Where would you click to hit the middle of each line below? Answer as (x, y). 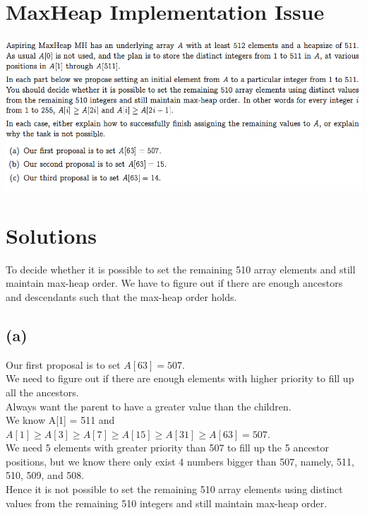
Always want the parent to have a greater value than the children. (149, 406)
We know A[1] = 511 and (60, 420)
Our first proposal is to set (63, 364)
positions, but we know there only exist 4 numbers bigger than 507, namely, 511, (180, 461)
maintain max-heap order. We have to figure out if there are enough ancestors (174, 283)
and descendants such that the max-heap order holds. (121, 296)
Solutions (51, 235)
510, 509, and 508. (45, 475)
